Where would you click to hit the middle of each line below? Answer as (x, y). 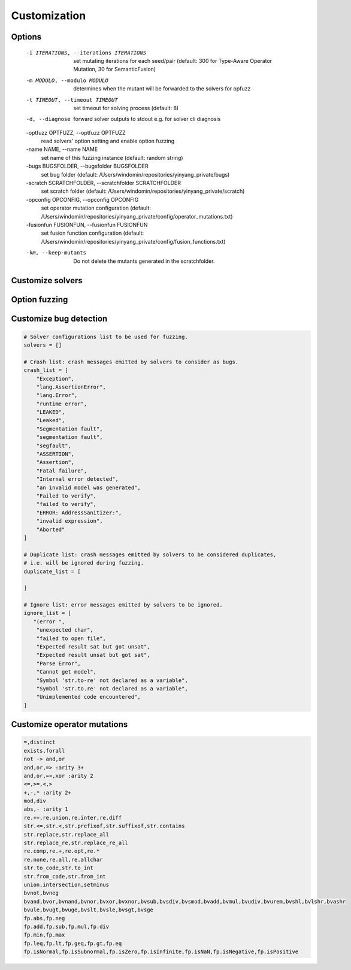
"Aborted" (51, 529)
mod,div (35, 801)
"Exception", (55, 378)
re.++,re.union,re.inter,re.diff (73, 818)
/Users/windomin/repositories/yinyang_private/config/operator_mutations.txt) (137, 216)
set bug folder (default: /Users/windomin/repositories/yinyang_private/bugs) (135, 174)
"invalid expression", (69, 521)
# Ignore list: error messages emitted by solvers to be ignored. (123, 605)
